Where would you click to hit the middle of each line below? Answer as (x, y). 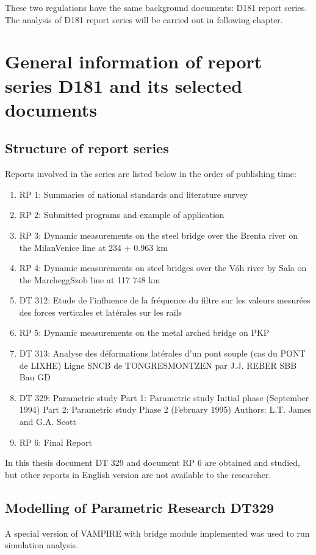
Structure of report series (87, 148)
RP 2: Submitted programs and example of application (122, 215)
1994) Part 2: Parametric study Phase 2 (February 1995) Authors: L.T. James (165, 409)
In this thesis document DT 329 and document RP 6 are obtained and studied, (153, 462)
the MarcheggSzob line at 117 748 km (90, 279)
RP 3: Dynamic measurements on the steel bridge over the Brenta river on (158, 235)
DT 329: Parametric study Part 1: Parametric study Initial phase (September (164, 397)
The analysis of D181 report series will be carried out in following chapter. (144, 19)
